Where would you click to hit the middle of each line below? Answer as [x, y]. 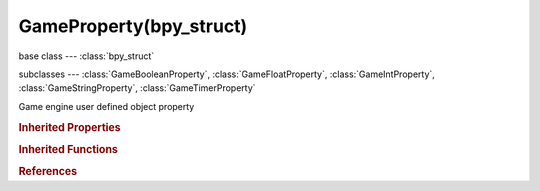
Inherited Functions [68, 149]
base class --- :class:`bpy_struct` [86, 56]
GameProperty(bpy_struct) [133, 26]
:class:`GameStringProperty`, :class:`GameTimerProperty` [137, 88]
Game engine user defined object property [106, 106]
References [48, 172]
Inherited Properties [70, 127]
